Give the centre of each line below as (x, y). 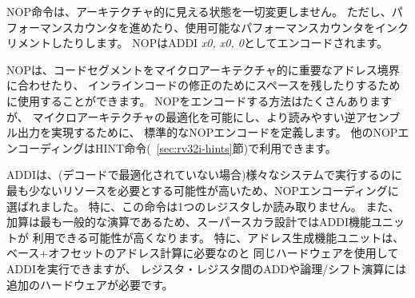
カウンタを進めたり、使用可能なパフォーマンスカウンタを (224, 27)
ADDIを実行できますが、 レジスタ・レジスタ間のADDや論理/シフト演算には (207, 268)
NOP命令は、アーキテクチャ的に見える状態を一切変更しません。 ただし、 (199, 11)
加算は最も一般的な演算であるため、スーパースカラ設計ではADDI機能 (189, 222)
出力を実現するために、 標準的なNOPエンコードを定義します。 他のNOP (207, 132)
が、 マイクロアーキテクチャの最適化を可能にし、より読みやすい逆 (181, 116)
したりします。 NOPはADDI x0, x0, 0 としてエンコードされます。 (219, 43)
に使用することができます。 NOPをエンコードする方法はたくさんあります (199, 100)
